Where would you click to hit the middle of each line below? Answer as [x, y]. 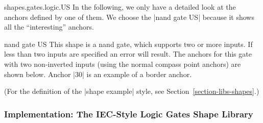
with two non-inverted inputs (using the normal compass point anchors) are [123, 64]
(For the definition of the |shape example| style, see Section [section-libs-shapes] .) [132, 91]
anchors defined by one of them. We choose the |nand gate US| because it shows [129, 17]
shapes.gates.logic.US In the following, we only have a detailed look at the [120, 7]
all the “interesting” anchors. [49, 27]
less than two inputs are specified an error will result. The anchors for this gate [128, 54]
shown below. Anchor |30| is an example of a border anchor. [98, 74]
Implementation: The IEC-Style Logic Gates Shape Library [129, 114]
